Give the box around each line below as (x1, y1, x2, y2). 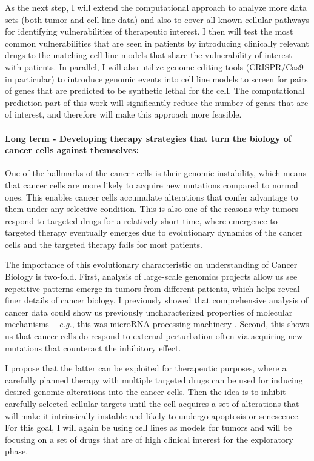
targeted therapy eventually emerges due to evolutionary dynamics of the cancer (5, 226, 303, 239)
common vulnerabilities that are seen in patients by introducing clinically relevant (5, 36, 309, 49)
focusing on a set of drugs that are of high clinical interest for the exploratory (5, 433, 293, 445)
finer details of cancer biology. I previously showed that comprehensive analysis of (5, 294, 308, 307)
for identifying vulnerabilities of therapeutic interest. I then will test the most (5, 25, 293, 38)
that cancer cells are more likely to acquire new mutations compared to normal (5, 178, 298, 191)
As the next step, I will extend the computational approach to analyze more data (5, 1, 307, 13)
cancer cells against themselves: (5, 144, 139, 156)
